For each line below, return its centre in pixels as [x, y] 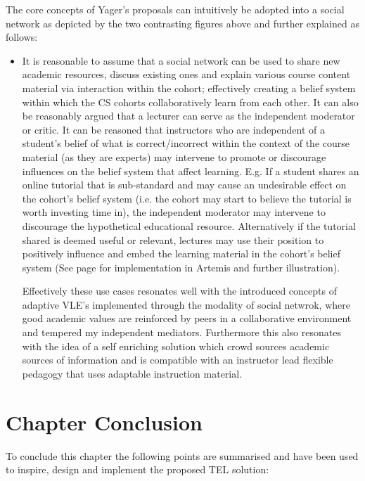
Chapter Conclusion [104, 422]
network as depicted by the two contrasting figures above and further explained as [182, 23]
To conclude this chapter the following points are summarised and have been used [182, 455]
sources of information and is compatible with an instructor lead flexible [178, 360]
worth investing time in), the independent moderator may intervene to [174, 212]
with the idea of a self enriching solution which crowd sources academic [176, 346]
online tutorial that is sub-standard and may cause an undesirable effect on [184, 185]
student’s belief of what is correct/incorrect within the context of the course [186, 143]
